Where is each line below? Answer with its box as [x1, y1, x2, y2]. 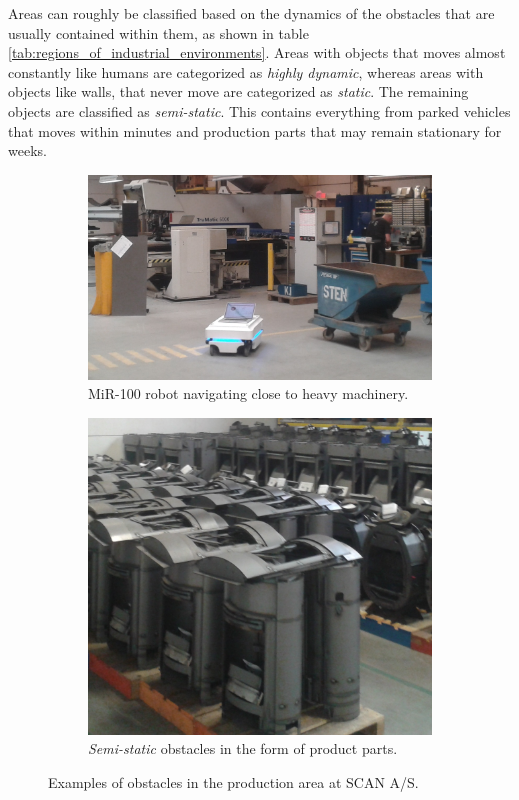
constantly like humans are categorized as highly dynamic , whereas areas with [8, 61, 484, 82]
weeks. [8, 140, 47, 161]
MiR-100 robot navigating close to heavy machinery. [88, 383, 409, 404]
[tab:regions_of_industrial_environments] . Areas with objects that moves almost [8, 42, 506, 63]
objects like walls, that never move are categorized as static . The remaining [8, 81, 469, 102]
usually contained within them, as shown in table [8, 22, 309, 43]
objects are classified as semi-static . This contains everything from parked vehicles [8, 100, 511, 121]
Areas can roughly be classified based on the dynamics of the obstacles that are [8, 3, 495, 23]
